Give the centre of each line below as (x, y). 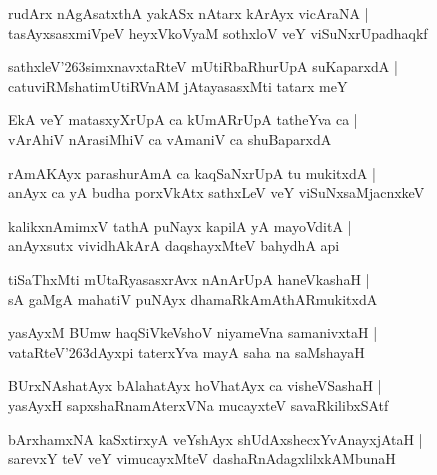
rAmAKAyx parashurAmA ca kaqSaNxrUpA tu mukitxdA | (192, 172)
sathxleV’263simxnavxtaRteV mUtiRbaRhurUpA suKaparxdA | (203, 66)
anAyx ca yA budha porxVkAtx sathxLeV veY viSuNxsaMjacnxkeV (216, 192)
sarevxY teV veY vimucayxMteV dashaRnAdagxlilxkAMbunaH (202, 458)
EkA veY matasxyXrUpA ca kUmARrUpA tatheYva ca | (183, 119)
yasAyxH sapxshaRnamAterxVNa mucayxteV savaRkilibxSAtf (198, 404)
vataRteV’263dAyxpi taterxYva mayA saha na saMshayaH (186, 351)
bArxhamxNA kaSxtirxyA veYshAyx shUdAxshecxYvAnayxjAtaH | (215, 438)
